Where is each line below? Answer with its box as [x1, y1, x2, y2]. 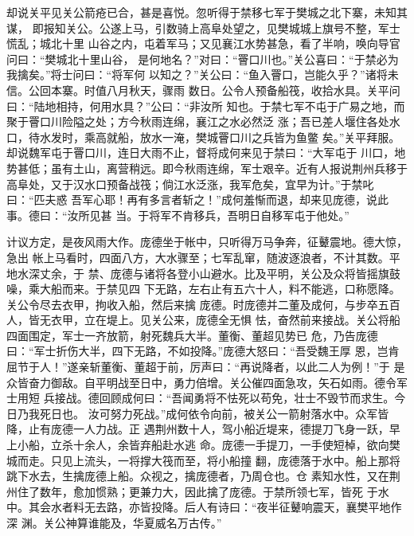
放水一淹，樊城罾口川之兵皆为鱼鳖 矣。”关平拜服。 [139, 128, 400, 145]
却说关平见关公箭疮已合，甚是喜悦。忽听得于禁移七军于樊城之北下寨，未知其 [6, 4, 408, 20]
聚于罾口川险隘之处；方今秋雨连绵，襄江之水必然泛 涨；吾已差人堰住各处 [6, 113, 389, 130]
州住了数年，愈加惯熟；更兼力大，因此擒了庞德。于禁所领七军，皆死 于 [6, 483, 378, 499]
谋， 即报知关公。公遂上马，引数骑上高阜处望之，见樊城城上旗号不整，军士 [6, 19, 400, 36]
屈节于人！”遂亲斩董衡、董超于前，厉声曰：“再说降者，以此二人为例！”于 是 [6, 358, 405, 375]
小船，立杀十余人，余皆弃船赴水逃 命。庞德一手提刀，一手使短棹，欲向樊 [17, 436, 400, 453]
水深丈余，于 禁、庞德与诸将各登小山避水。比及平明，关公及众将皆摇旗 [17, 264, 389, 281]
